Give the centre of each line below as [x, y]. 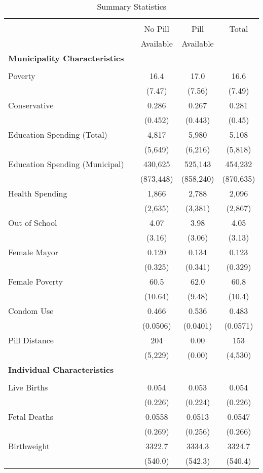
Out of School [33, 223]
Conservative [31, 105]
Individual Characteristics [61, 369]
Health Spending [38, 193]
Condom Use [31, 311]
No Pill [157, 29]
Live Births [28, 387]
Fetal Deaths [31, 417]
